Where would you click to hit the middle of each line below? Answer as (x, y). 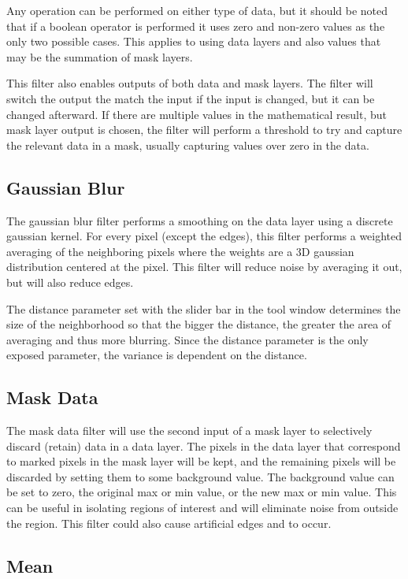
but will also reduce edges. (70, 282)
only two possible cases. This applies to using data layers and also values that (194, 41)
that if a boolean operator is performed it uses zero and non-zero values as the (196, 26)
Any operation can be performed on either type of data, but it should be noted (197, 10)
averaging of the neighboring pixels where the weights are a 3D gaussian (180, 251)
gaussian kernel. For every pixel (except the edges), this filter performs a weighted (204, 236)
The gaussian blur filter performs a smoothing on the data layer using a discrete (200, 220)
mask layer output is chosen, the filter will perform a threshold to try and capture (204, 130)
